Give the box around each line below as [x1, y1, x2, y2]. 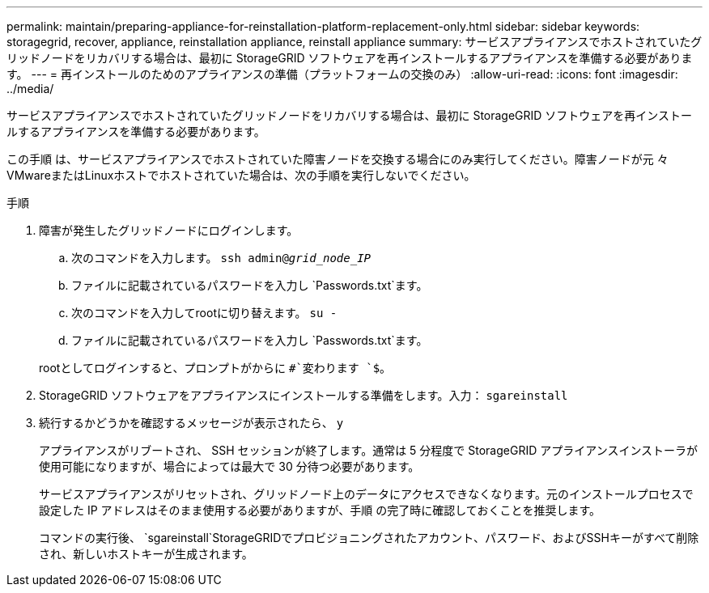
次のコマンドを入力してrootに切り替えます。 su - [71, 306, 338, 320]
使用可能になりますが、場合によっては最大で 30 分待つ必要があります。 [39, 460, 420, 473]
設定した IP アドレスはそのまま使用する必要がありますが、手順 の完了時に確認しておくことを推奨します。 [39, 503, 601, 517]
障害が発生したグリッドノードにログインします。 [39, 223, 299, 237]
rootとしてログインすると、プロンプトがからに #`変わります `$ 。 [39, 361, 392, 375]
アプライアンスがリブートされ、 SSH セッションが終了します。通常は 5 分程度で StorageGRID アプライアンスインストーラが [39, 443, 698, 457]
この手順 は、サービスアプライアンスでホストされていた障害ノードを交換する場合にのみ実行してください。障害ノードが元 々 [6, 152, 669, 166]
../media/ [6, 82, 54, 95]
